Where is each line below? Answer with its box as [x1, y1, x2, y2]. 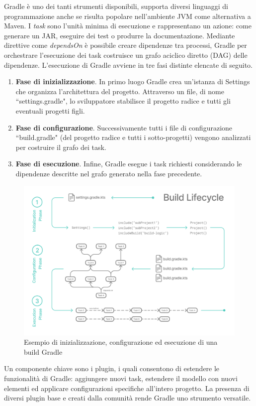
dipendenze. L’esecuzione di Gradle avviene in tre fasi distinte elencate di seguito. [4, 59, 253, 70]
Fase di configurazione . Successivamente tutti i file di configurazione [15, 122, 233, 133]
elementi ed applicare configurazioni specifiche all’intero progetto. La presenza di [4, 383, 250, 393]
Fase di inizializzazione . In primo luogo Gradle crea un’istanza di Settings [15, 76, 250, 87]
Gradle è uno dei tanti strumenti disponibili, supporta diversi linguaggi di [4, 1, 228, 11]
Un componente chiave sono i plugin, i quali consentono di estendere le [4, 363, 220, 374]
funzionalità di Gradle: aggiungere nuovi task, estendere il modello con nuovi [4, 373, 238, 384]
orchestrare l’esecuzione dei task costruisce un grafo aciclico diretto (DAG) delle [4, 49, 248, 60]
